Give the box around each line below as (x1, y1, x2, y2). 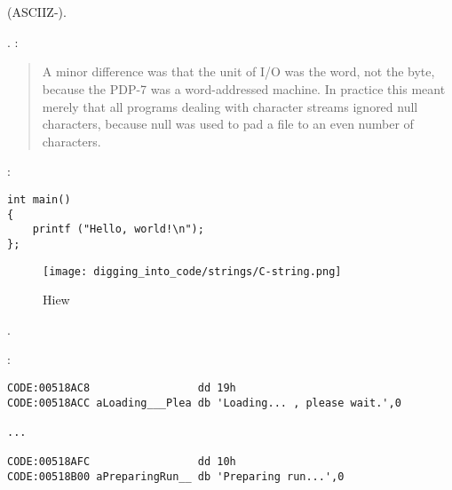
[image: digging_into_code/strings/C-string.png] (43, 265, 342, 278)
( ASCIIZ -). (7, 3, 67, 21)
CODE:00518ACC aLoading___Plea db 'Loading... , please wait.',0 (7, 396, 401, 409)
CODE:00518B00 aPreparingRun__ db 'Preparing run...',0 (7, 470, 345, 483)
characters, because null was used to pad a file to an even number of (42, 115, 414, 133)
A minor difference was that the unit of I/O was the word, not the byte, (42, 62, 435, 81)
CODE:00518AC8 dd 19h (7, 382, 236, 394)
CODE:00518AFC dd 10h (7, 455, 236, 469)
